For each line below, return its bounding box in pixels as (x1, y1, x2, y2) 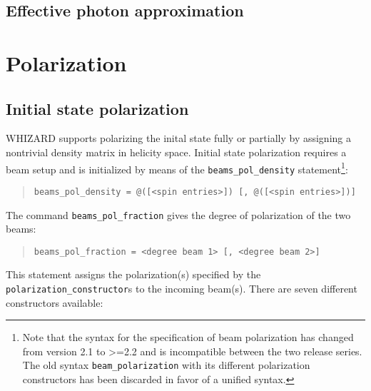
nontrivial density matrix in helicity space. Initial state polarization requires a (6, 144, 347, 159)
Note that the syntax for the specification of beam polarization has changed (22, 330, 354, 345)
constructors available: (6, 295, 103, 310)
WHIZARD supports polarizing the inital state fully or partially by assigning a (6, 131, 351, 146)
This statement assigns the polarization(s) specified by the (6, 267, 261, 282)
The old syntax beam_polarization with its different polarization (22, 357, 310, 372)
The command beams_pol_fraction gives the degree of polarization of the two (6, 207, 351, 222)
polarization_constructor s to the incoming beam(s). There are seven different (6, 281, 357, 296)
